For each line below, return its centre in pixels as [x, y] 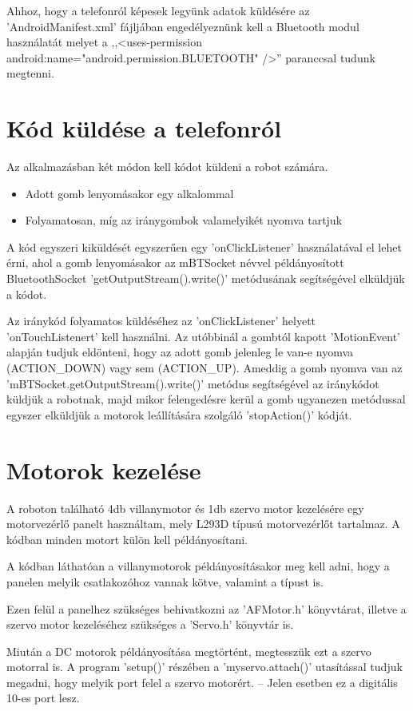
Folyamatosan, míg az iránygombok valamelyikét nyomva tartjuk [184, 220]
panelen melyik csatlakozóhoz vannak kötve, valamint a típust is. [165, 581]
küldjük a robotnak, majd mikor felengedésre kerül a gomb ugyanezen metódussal [206, 399]
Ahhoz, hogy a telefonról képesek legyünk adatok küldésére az [158, 10]
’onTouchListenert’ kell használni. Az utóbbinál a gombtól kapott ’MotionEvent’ [203, 336]
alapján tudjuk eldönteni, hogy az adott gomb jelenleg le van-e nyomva [180, 352]
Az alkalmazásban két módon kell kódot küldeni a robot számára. [167, 167]
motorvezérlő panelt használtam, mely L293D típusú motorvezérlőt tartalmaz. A [203, 524]
